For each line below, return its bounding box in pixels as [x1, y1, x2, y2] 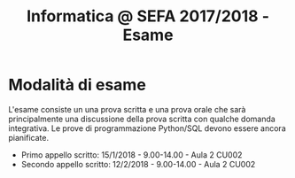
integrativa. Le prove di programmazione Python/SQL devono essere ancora [8, 122, 287, 134]
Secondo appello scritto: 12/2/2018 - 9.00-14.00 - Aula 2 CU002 [20, 159, 256, 169]
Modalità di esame [8, 75, 147, 95]
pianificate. [8, 132, 50, 143]
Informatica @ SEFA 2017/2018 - [26, 6, 270, 27]
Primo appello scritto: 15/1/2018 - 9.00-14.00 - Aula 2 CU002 [20, 149, 243, 160]
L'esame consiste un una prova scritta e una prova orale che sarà [8, 104, 246, 114]
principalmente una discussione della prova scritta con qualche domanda [8, 113, 276, 124]
